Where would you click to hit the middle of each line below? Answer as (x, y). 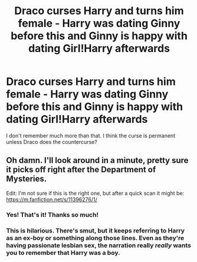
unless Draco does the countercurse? (52, 142)
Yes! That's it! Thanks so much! (52, 215)
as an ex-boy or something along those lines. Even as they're (95, 238)
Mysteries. (27, 179)
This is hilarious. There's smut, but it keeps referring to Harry (95, 230)
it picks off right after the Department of (81, 170)
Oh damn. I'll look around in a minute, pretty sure (97, 161)
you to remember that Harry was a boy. (63, 253)
